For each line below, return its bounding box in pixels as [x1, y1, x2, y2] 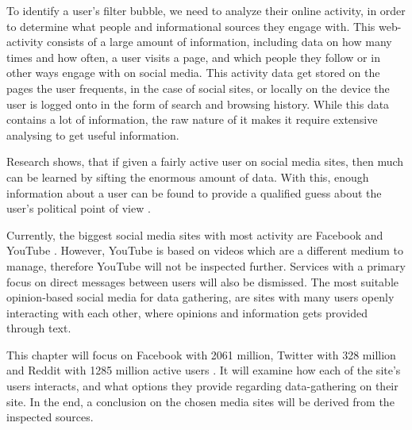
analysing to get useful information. [6, 126, 179, 143]
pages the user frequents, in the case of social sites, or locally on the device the [6, 79, 390, 96]
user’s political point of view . [6, 200, 151, 217]
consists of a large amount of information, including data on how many [46, 33, 392, 50]
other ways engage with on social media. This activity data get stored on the [6, 64, 380, 81]
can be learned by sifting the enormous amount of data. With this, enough [6, 168, 369, 185]
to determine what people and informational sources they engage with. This [6, 17, 375, 34]
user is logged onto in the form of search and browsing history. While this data [6, 95, 390, 112]
